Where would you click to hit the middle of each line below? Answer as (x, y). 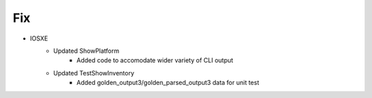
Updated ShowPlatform (86, 51)
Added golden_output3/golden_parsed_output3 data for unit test (168, 83)
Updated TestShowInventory (94, 73)
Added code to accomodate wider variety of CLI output (155, 60)
